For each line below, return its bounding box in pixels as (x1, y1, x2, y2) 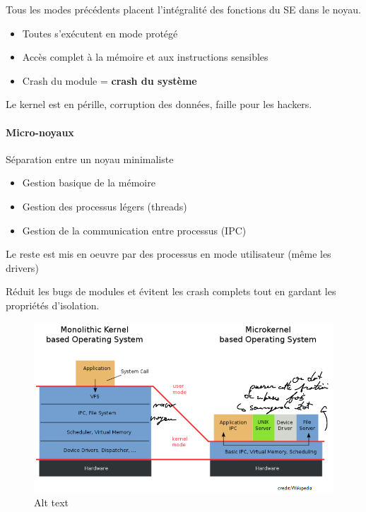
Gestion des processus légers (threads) (22, 198, 187, 213)
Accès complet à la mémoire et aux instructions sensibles (22, 49, 268, 64)
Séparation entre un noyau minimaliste (6, 151, 174, 166)
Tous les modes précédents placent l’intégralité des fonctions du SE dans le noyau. (6, 2, 361, 16)
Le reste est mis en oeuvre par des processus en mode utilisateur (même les (6, 246, 331, 261)
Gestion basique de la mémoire (22, 175, 155, 190)
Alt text (34, 495, 69, 510)
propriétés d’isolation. (6, 297, 100, 312)
